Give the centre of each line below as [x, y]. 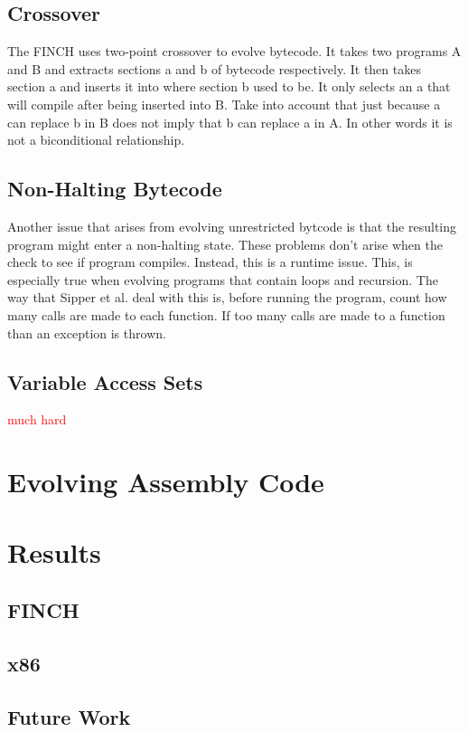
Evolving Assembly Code [166, 482]
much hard [37, 419]
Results [54, 552]
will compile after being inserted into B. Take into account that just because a [224, 104]
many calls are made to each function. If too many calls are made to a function [226, 314]
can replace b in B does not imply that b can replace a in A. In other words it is [230, 122]
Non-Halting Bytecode [115, 189]
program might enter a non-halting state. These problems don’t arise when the [225, 244]
